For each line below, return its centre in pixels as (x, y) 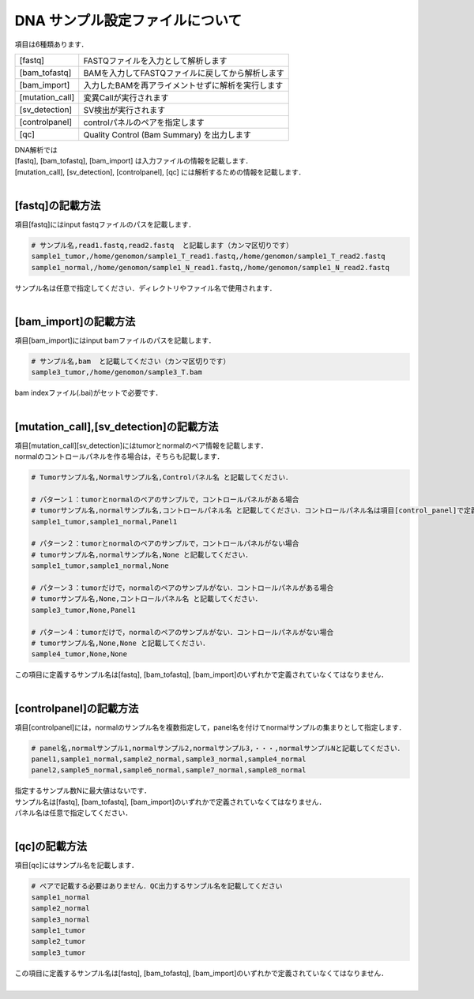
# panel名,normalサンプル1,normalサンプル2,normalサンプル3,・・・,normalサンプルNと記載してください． (218, 748)
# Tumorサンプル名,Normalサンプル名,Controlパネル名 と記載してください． (162, 477)
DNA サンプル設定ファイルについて (128, 21)
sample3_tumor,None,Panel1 (83, 610)
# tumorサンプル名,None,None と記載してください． (120, 643)
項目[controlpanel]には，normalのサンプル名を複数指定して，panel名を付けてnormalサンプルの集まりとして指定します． (210, 727)
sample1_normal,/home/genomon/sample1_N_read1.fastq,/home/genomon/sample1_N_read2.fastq (211, 267)
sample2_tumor (58, 941)
